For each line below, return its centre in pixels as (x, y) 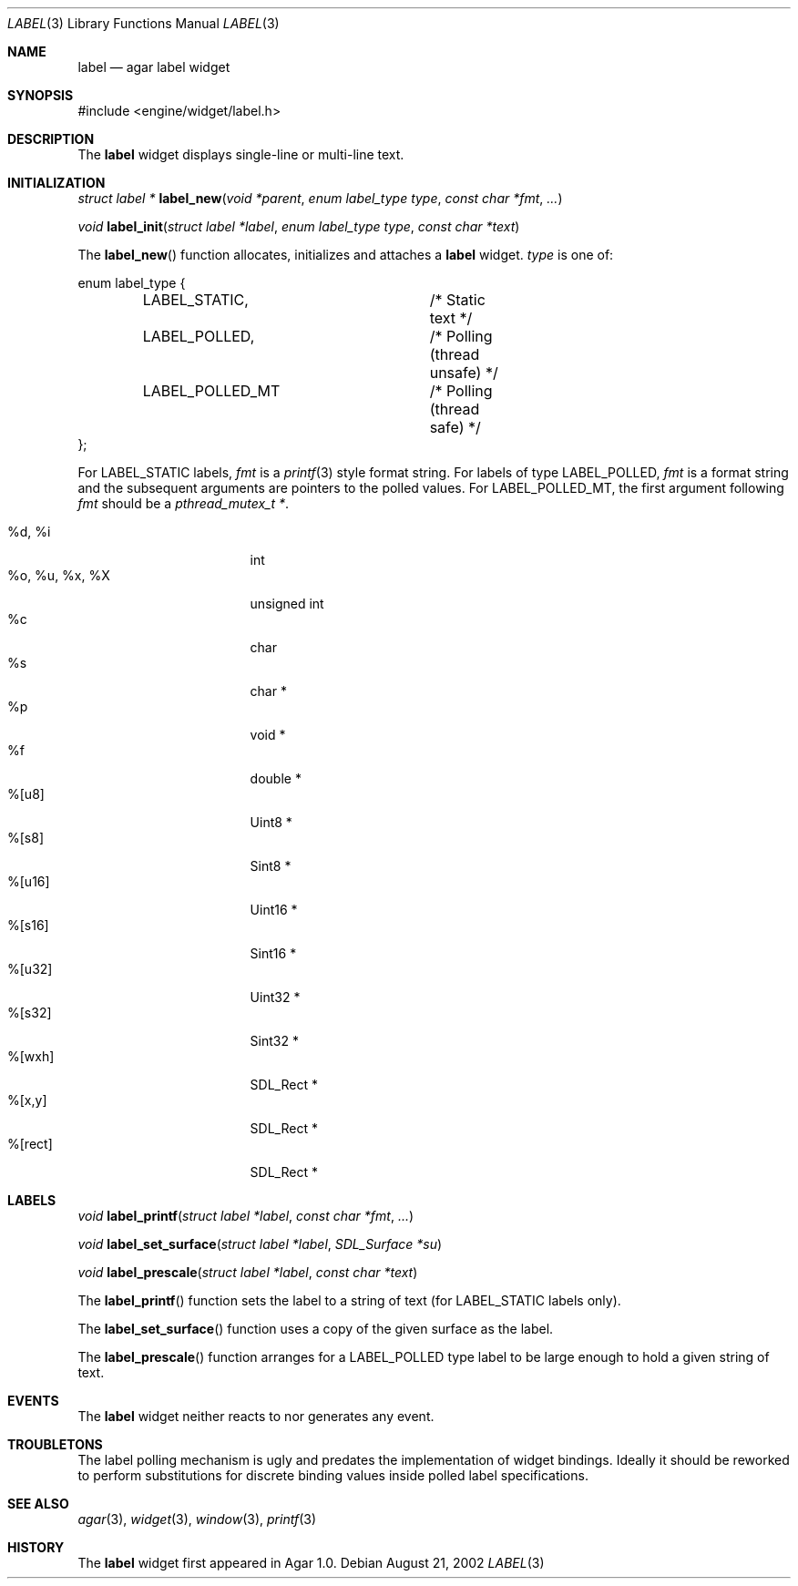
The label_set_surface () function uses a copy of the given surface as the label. (316, 1329)
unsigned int (287, 604)
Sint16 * (273, 953)
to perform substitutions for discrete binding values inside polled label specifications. (333, 1475)
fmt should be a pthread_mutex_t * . (184, 503)
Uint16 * (274, 910)
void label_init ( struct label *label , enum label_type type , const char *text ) (299, 226)
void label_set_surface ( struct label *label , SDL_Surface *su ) (260, 1244)
